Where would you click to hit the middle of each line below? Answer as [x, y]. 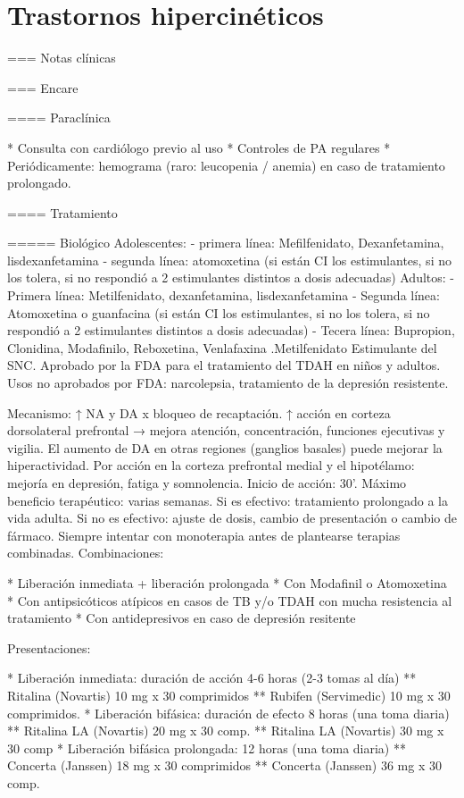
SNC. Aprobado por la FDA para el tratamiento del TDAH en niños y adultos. [224, 365]
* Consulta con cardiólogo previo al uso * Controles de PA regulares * [199, 147]
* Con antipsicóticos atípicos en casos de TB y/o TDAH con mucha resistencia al [230, 600]
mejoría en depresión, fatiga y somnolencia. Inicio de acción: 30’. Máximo [207, 483]
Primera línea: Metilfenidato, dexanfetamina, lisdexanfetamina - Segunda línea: [224, 295]
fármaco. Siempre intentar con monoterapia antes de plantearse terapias [204, 535]
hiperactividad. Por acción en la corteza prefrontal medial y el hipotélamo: [211, 465]
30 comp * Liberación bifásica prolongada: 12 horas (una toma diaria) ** [207, 748]
